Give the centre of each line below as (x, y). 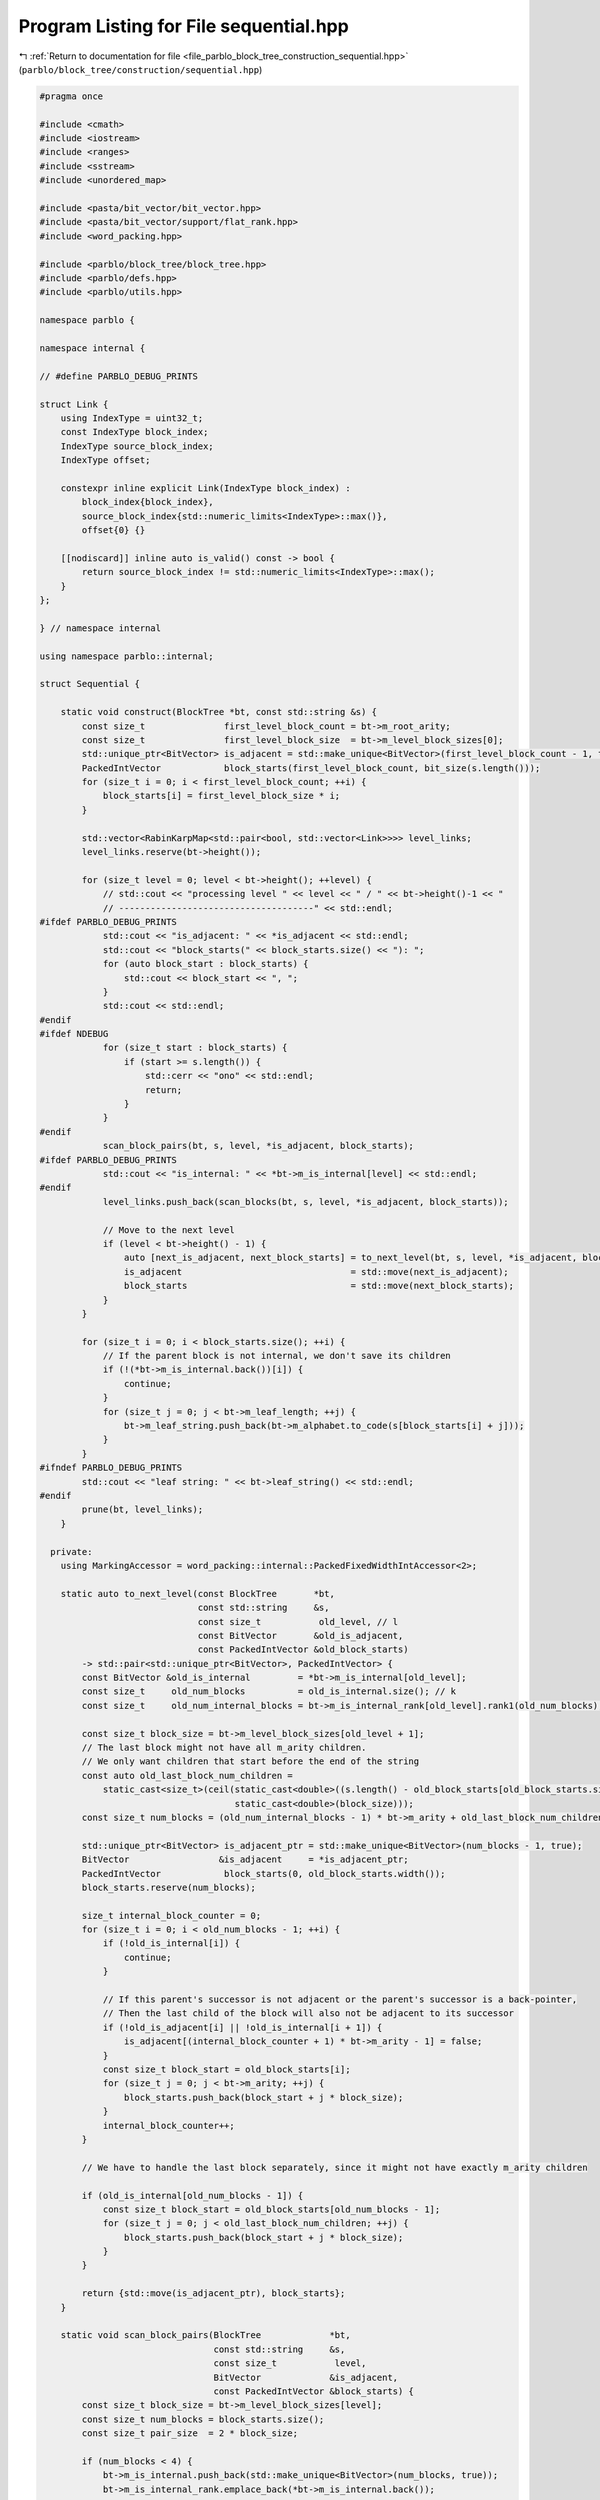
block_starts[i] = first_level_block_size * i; (221, 796)
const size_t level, (290, 2363)
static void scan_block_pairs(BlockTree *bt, (205, 2335)
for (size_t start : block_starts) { (195, 1048)
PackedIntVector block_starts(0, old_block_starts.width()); (263, 1873)
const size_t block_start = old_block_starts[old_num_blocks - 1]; (271, 2209)
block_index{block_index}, (147, 502)
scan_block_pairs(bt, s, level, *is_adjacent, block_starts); (258, 1146)
